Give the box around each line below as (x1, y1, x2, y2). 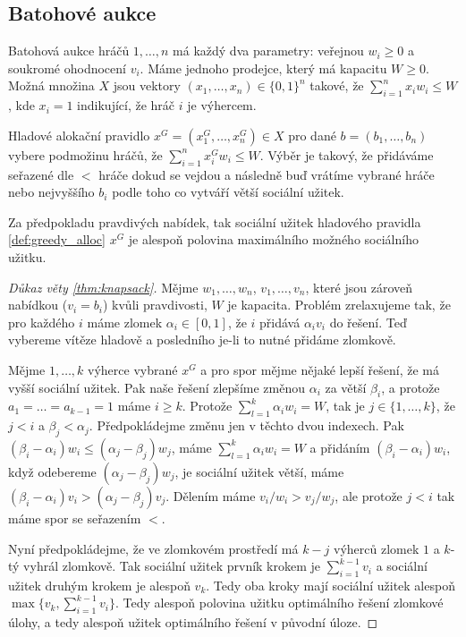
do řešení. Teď (329, 312, 407, 331)
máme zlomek (87, 312, 163, 331)
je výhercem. (187, 96, 257, 115)
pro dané (288, 125, 336, 144)
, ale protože (335, 486, 402, 505)
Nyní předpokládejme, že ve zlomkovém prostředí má (8, 539, 299, 557)
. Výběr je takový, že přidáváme (259, 145, 434, 164)
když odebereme (8, 462, 97, 480)
